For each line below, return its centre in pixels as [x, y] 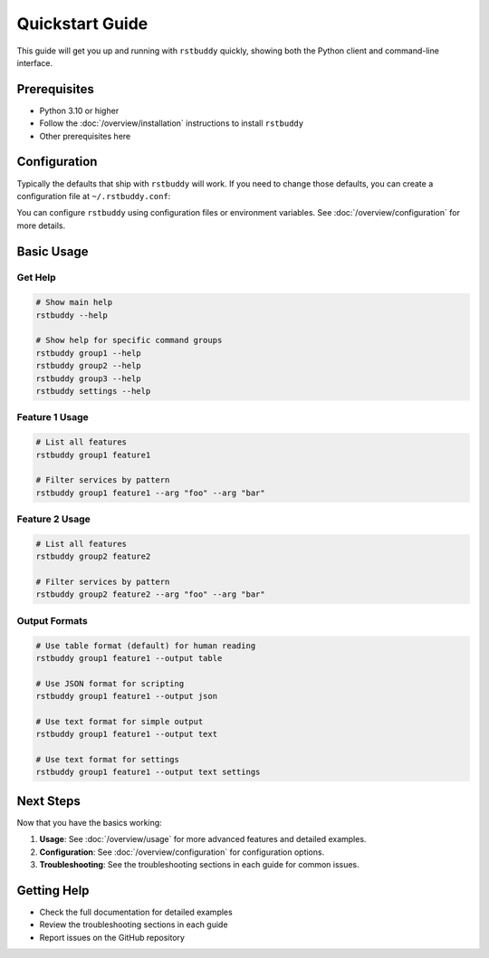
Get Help [36, 278]
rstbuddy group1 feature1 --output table [129, 658]
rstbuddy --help [72, 315]
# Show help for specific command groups [129, 340]
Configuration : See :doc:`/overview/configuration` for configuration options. [182, 852]
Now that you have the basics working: [89, 822]
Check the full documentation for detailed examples [136, 912]
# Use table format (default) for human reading [146, 646]
